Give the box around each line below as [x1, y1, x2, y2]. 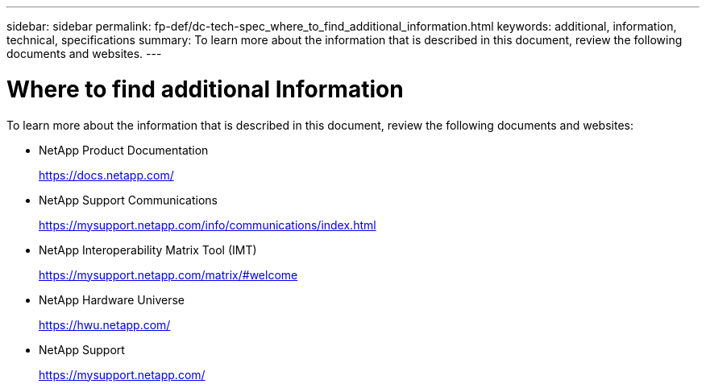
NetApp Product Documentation [39, 142, 209, 157]
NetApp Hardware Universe [39, 292, 185, 307]
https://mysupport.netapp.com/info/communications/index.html [39, 217, 376, 232]
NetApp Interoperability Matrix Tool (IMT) [39, 242, 257, 257]
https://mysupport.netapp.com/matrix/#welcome [39, 267, 298, 282]
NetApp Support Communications [39, 192, 218, 207]
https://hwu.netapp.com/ [39, 317, 171, 332]
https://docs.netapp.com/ [39, 167, 174, 182]
